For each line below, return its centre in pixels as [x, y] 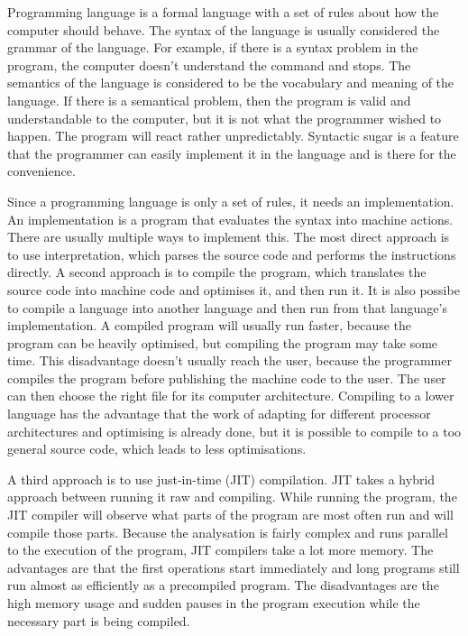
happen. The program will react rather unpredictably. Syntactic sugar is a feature [233, 136]
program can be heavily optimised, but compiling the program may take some [223, 342]
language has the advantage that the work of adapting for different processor [219, 414]
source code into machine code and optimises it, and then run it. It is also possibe [234, 289]
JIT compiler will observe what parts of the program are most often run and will [230, 515]
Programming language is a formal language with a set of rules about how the [223, 12]
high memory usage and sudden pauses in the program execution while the [214, 603]
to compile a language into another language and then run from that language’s [227, 307]
